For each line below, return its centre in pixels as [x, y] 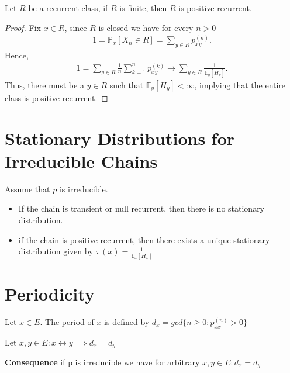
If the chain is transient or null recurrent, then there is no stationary [141, 208]
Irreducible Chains [81, 160]
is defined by [127, 321]
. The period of [67, 321]
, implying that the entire [240, 84]
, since [76, 27]
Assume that [27, 189]
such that [127, 84]
